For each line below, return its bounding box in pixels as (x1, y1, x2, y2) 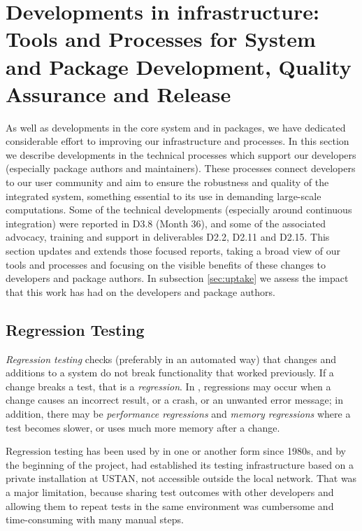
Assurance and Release (6, 79, 231, 108)
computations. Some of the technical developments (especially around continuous (6, 202, 352, 217)
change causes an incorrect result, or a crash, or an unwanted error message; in (6, 392, 343, 407)
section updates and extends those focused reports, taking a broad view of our (6, 243, 340, 258)
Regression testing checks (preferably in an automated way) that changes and (6, 351, 336, 366)
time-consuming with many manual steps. (6, 512, 184, 527)
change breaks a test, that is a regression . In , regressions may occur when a (6, 378, 331, 393)
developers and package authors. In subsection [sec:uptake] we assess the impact (6, 271, 349, 285)
